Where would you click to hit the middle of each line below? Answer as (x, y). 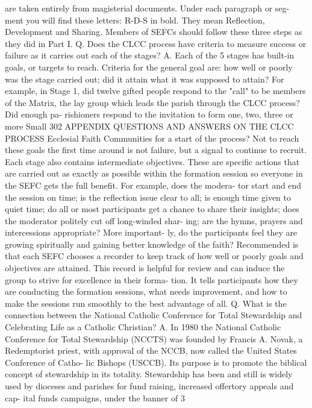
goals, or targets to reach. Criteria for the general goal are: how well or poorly (149, 67)
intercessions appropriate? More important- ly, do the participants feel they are (151, 232)
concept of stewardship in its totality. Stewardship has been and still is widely (149, 374)
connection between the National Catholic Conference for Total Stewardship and (154, 315)
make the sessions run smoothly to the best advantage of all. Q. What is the (146, 303)
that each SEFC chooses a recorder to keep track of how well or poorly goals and (154, 256)
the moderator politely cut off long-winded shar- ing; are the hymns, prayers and (154, 220)
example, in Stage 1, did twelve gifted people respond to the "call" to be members (155, 91)
